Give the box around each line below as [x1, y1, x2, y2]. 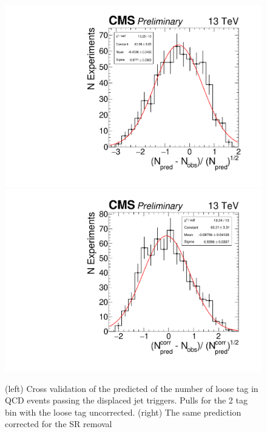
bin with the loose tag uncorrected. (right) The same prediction [5, 405, 242, 418]
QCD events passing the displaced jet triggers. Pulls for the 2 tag [5, 394, 248, 407]
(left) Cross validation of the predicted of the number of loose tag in [5, 382, 259, 394]
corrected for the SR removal [5, 417, 112, 430]
